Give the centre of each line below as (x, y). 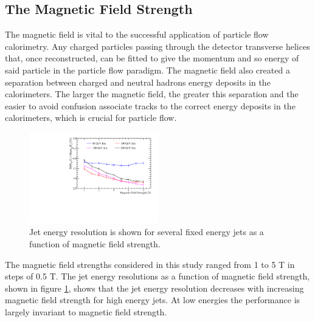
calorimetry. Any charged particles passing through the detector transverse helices (157, 46)
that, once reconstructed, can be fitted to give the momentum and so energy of (152, 58)
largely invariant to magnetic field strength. (86, 311)
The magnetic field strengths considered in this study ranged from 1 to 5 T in (150, 264)
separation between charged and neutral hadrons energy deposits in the (138, 82)
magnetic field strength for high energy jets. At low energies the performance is (153, 300)
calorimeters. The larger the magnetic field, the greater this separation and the (152, 94)
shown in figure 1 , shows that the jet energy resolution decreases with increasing (154, 288)
